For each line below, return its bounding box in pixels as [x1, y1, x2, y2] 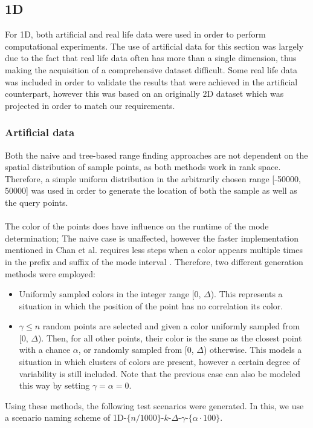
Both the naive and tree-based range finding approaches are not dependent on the [5, 148, 308, 161]
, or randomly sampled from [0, [78, 343, 194, 356]
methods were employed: [5, 267, 95, 280]
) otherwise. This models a [203, 343, 302, 356]
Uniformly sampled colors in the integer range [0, [19, 288, 201, 300]
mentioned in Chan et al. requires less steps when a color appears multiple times [5, 243, 303, 256]
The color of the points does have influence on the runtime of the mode [5, 220, 269, 232]
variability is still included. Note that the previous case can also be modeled [19, 367, 300, 380]
